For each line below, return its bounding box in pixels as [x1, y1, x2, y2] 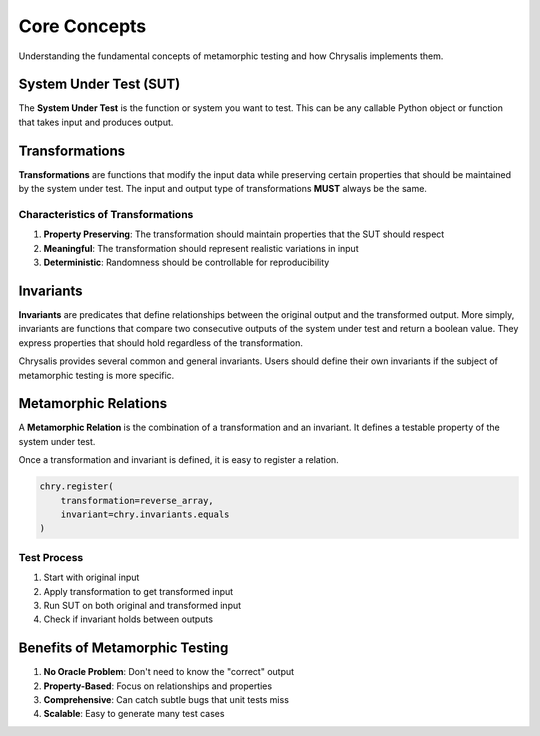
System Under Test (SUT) [18, 76, 181, 93]
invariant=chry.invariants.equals [60, 508, 230, 520]
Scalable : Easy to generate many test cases [43, 708, 225, 720]
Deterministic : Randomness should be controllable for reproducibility [43, 256, 330, 269]
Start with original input [43, 571, 140, 584]
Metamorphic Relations [18, 395, 168, 412]
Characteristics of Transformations [18, 207, 194, 221]
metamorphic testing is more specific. [18, 369, 175, 381]
